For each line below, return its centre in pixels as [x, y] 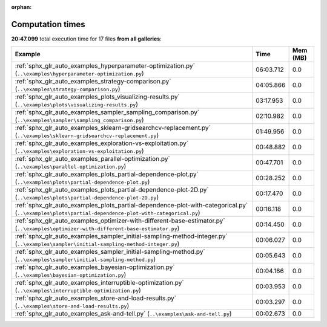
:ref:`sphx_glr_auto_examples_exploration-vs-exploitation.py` [102, 143]
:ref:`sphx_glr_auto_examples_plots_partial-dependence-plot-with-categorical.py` [131, 206]
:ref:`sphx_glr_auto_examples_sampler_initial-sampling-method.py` [110, 252]
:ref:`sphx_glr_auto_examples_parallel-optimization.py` [93, 159]
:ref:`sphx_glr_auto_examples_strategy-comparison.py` [93, 82]
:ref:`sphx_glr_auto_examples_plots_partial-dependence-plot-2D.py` [112, 190]
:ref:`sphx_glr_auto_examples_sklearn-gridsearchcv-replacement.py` [113, 128]
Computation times [48, 24]
